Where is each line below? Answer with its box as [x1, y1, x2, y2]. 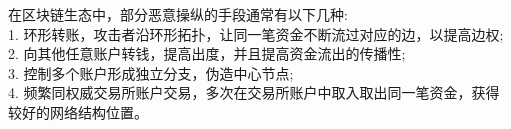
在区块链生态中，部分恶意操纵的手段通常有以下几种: [8, 4, 348, 24]
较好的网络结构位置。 [8, 101, 148, 122]
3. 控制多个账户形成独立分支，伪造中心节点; [8, 62, 294, 83]
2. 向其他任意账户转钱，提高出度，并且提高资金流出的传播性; [8, 43, 406, 64]
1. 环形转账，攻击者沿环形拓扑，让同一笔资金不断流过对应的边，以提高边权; [8, 23, 504, 44]
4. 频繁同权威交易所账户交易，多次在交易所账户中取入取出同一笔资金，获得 [8, 82, 500, 103]
